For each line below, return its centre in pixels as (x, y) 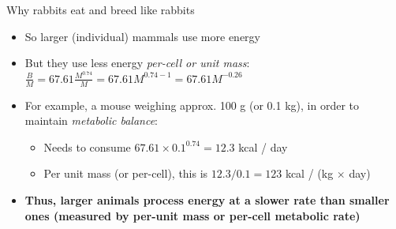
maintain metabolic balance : (91, 120)
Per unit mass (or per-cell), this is (126, 173)
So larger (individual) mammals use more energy (142, 36)
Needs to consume (87, 146)
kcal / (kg (309, 173)
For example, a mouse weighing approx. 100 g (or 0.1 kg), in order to (192, 105)
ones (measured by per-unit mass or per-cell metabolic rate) (192, 215)
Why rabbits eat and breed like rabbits (101, 9)
